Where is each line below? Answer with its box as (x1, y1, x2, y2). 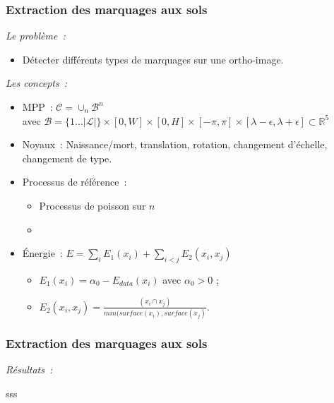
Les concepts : (6, 76, 68, 90)
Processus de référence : (22, 174, 127, 189)
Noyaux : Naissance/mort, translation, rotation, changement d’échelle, (22, 137, 328, 152)
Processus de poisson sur (39, 198, 146, 212)
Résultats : (6, 362, 53, 377)
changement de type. (22, 150, 112, 165)
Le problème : (6, 28, 66, 43)
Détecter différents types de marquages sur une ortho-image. (22, 52, 284, 66)
